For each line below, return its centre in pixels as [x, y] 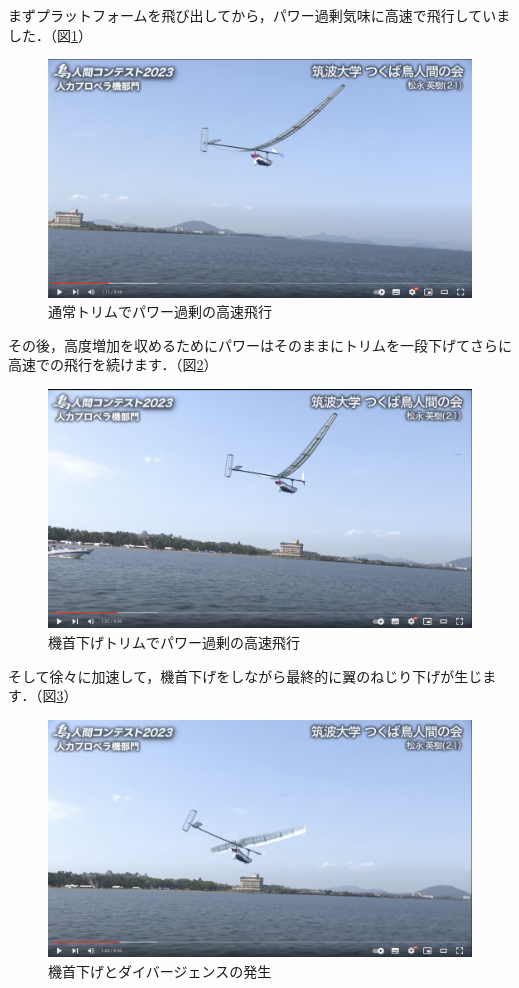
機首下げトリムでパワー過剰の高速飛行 [174, 641]
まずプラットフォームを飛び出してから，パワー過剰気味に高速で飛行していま [259, 15]
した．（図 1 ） [50, 34]
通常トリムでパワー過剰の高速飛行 [160, 311]
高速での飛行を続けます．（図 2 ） [113, 364]
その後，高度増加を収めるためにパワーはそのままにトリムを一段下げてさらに [260, 344]
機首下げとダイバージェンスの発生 [160, 971]
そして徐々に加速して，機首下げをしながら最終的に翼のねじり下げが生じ [245, 675]
